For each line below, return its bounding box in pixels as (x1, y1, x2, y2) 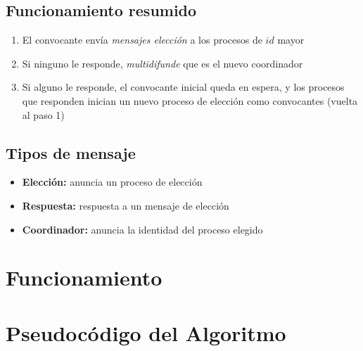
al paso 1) (22, 107, 65, 122)
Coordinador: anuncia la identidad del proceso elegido (22, 222, 263, 236)
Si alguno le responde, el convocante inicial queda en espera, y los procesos (22, 79, 345, 94)
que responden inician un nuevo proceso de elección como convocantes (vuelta (22, 93, 358, 108)
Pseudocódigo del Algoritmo (6, 318, 286, 347)
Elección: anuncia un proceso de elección (22, 174, 203, 189)
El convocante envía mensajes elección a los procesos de (22, 32, 262, 47)
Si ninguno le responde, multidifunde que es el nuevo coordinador (22, 56, 303, 70)
